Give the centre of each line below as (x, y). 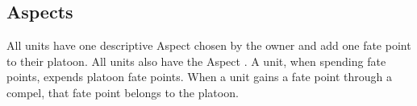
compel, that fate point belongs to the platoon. (123, 92)
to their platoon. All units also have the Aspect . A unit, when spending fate (196, 61)
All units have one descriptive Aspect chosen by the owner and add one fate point (209, 45)
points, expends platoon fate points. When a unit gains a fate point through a (199, 77)
